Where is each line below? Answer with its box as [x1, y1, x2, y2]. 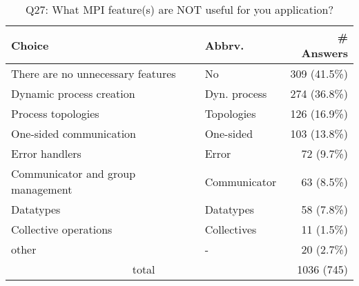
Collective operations [11, 221, 113, 237]
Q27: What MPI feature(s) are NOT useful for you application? [26, 1, 333, 17]
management [11, 181, 72, 197]
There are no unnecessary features [11, 65, 176, 81]
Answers [301, 45, 348, 61]
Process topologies [11, 105, 99, 121]
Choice [11, 37, 49, 53]
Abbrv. [204, 37, 244, 53]
